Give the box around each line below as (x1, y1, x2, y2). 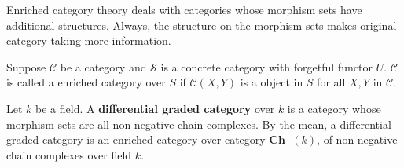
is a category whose (287, 100, 381, 116)
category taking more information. (6, 32, 171, 49)
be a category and (60, 58, 147, 75)
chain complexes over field (6, 146, 132, 163)
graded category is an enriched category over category (6, 131, 266, 148)
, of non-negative (317, 131, 398, 148)
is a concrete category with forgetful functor (160, 58, 373, 75)
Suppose (6, 58, 46, 75)
